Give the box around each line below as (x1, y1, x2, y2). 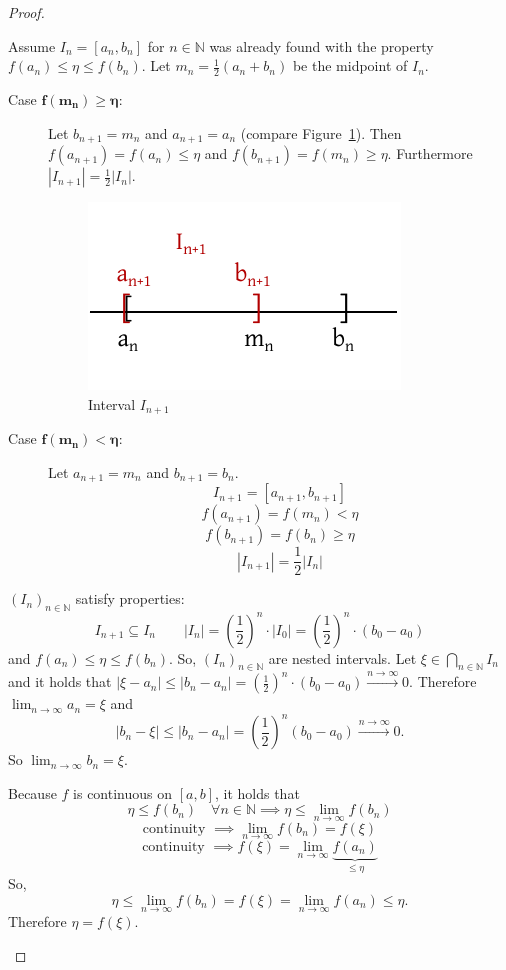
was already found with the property (209, 35, 434, 56)
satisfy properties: (75, 588, 185, 609)
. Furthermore (387, 143, 473, 164)
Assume (8, 35, 56, 56)
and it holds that (8, 671, 112, 692)
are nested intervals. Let (268, 647, 417, 668)
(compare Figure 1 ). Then (240, 122, 402, 143)
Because (8, 782, 57, 803)
